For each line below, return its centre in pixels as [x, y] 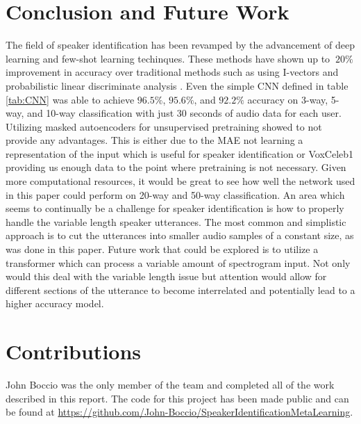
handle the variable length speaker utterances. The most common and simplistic [176, 221]
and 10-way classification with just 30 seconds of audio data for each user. [184, 113]
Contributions [74, 351]
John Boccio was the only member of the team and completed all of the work [170, 385]
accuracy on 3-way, [288, 99]
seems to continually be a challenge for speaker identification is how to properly [175, 208]
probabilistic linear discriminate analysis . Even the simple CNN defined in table [177, 85]
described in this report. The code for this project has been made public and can [177, 398]
